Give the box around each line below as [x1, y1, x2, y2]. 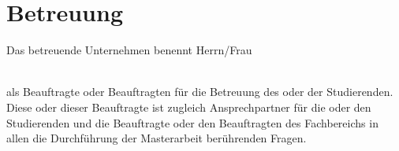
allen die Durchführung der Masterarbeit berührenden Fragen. [6, 130, 307, 146]
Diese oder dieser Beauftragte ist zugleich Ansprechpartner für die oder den [6, 98, 371, 115]
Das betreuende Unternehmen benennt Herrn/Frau [6, 42, 252, 58]
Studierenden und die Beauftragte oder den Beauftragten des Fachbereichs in [6, 114, 378, 131]
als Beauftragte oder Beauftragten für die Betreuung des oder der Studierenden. [6, 83, 393, 100]
